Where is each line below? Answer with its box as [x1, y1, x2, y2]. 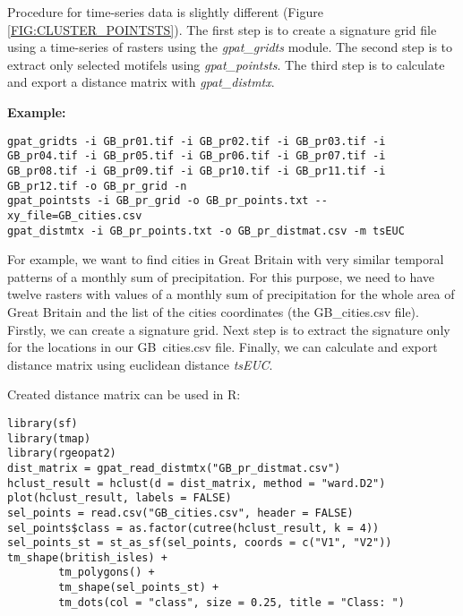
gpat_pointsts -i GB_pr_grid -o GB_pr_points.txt [7, 194, 309, 208]
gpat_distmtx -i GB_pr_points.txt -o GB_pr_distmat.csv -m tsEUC [7, 224, 405, 237]
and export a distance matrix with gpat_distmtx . [7, 73, 275, 91]
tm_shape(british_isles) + [7, 551, 167, 564]
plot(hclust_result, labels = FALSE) [7, 492, 232, 505]
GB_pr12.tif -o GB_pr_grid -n [7, 179, 187, 192]
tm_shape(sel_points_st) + [58, 581, 219, 595]
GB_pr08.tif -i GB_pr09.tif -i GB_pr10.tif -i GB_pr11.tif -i [7, 164, 386, 177]
